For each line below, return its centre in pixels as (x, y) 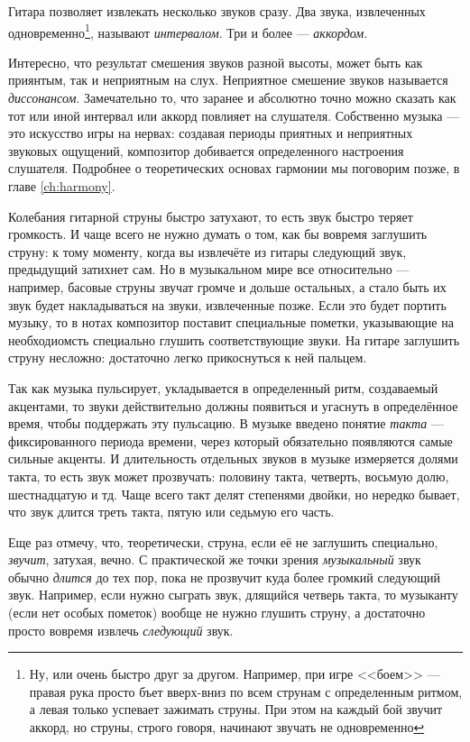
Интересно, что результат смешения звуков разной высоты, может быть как (216, 62)
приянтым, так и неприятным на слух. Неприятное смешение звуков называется (228, 80)
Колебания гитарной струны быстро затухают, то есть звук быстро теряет (211, 216)
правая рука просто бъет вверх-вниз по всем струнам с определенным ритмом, (246, 691)
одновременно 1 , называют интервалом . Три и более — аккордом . (188, 31)
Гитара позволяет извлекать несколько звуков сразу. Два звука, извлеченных (217, 11)
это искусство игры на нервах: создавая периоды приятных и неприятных (211, 133)
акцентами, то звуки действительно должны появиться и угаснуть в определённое (233, 405)
